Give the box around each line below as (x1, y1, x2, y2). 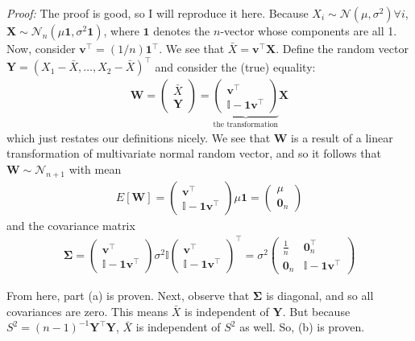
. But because (282, 302, 351, 319)
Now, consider (6, 40, 76, 56)
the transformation (213, 121, 279, 129)
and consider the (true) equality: (155, 58, 316, 75)
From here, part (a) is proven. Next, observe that (6, 287, 250, 304)
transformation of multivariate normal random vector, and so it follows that (6, 145, 381, 162)
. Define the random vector (276, 40, 409, 56)
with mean (68, 160, 122, 177)
